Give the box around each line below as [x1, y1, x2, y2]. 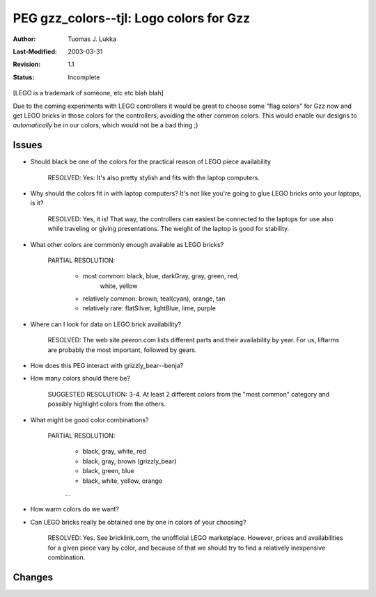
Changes [13, 571, 54, 583]
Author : [13, 35, 36, 43]
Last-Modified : [13, 47, 57, 56]
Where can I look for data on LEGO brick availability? [30, 320, 181, 328]
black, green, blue [82, 467, 135, 475]
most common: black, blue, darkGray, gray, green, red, [82, 272, 240, 280]
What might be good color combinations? [30, 415, 149, 424]
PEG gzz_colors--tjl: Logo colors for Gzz [13, 10, 251, 26]
